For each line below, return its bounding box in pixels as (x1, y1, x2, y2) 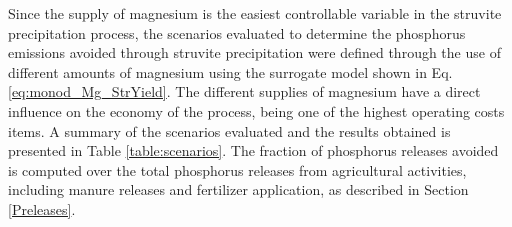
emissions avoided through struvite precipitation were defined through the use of (8, 42, 501, 63)
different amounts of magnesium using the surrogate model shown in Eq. (8, 61, 453, 82)
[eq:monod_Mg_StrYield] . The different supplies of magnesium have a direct (8, 81, 481, 102)
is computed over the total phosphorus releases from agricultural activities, (8, 159, 467, 180)
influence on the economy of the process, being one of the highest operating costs (8, 100, 505, 121)
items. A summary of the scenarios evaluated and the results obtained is (8, 120, 451, 141)
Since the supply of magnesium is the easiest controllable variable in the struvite (8, 3, 502, 23)
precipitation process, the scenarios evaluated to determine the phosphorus (8, 22, 466, 43)
